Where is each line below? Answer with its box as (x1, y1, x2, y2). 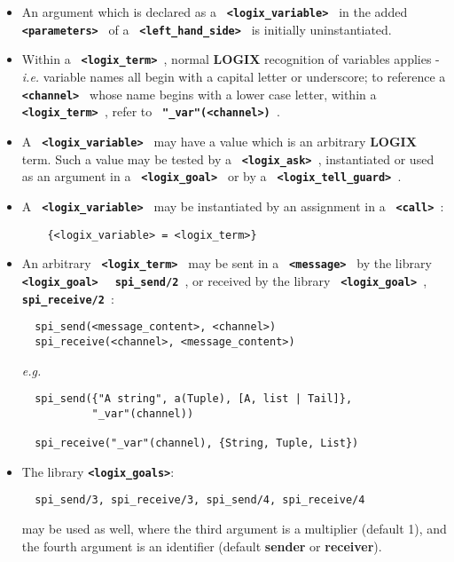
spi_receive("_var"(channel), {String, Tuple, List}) (35, 437, 359, 450)
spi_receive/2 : (21, 289, 114, 307)
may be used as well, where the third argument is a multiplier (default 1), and (21, 519, 447, 538)
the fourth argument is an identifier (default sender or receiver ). (21, 536, 382, 555)
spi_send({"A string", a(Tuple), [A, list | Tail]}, (35, 392, 353, 406)
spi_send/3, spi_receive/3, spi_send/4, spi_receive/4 (35, 494, 365, 507)
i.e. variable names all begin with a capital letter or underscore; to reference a (21, 67, 446, 85)
